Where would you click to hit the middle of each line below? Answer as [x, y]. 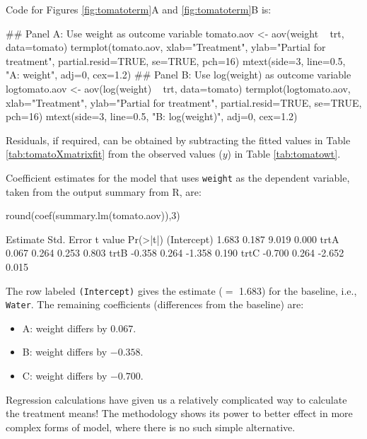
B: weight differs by [65, 352]
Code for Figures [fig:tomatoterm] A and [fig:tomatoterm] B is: [139, 9]
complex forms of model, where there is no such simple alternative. [151, 427]
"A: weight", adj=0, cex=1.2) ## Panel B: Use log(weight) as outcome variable [179, 75]
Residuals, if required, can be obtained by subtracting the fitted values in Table [178, 140]
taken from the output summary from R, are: [104, 191]
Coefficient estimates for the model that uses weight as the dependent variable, [178, 177]
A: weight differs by [65, 328]
